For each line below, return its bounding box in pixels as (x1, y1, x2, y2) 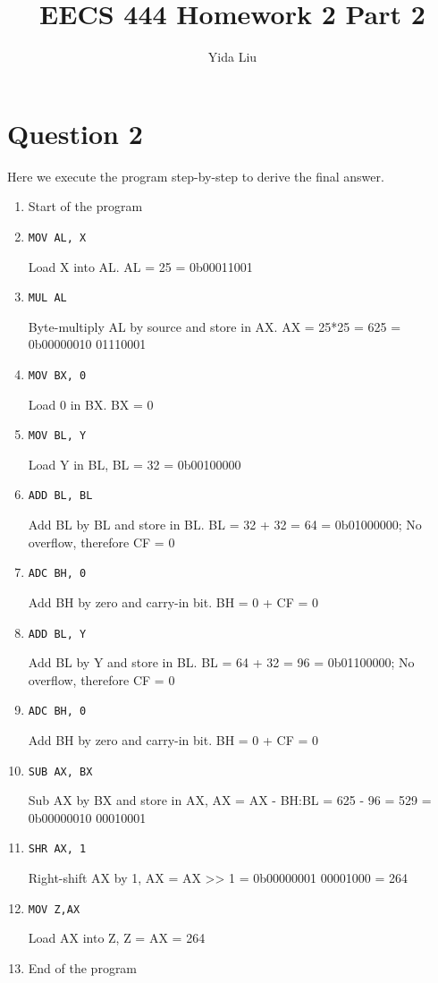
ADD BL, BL (28, 489, 93, 503)
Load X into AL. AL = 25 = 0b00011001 (28, 257, 253, 275)
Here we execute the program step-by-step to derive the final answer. (7, 166, 384, 185)
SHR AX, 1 (28, 843, 87, 856)
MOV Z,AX (28, 902, 80, 916)
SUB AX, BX (28, 765, 93, 778)
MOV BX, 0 (28, 369, 87, 382)
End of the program (28, 958, 138, 977)
